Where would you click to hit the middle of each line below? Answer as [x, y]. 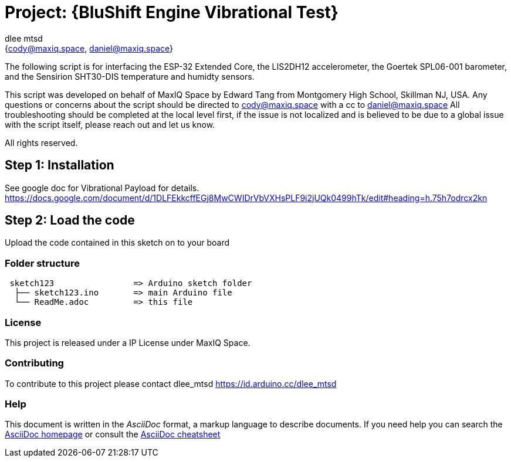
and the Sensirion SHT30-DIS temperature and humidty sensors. [130, 76]
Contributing [34, 363]
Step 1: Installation [60, 165]
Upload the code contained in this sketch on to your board [117, 243]
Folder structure [42, 263]
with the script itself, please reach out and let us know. [110, 124]
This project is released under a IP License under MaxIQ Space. [128, 342]
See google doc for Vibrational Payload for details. [102, 188]
